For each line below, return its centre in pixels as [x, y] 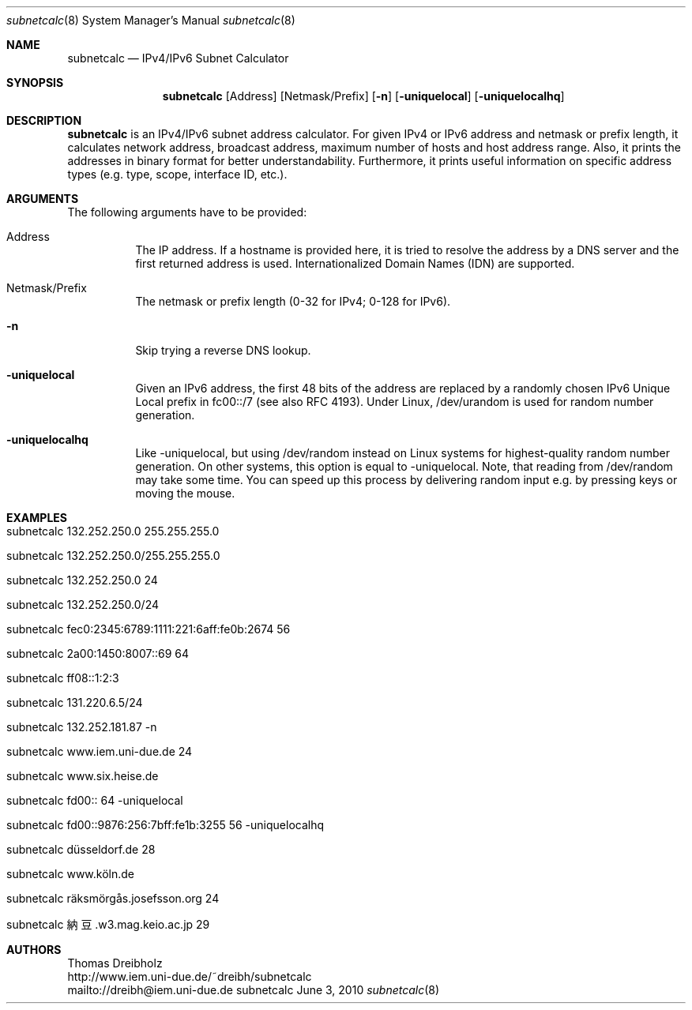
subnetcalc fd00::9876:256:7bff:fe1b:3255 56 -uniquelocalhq [165, 825]
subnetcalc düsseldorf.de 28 [81, 849]
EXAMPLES [37, 518]
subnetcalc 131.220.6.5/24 [75, 702]
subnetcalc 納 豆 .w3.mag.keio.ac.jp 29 [108, 924]
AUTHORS [34, 950]
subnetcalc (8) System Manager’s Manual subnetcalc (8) [151, 20]
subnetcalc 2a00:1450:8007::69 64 [98, 653]
